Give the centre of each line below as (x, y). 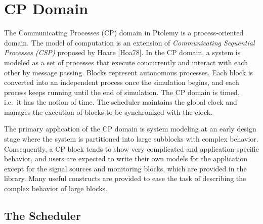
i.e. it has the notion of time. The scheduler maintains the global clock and (121, 102)
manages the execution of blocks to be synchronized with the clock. (108, 111)
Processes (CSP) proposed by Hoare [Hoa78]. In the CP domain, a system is (122, 52)
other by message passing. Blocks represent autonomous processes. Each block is (129, 72)
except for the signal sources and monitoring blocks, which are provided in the (125, 168)
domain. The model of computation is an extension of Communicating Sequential (129, 42)
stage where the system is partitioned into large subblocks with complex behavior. (131, 139)
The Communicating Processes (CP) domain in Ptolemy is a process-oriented (124, 33)
